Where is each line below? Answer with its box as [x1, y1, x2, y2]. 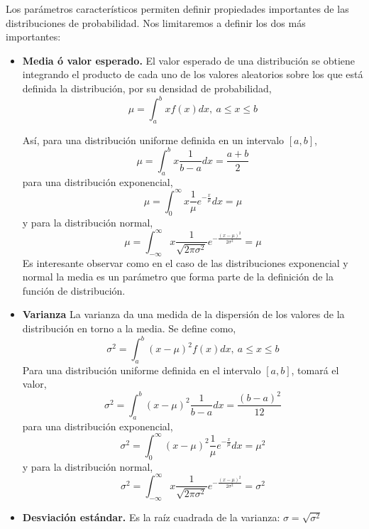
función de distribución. [22, 283, 126, 298]
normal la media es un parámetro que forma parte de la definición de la [22, 269, 334, 284]
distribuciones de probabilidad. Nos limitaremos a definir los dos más [6, 15, 306, 30]
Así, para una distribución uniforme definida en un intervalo [22, 132, 285, 147]
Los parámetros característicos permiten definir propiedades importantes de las [6, 1, 349, 16]
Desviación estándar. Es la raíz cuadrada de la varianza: [22, 509, 280, 524]
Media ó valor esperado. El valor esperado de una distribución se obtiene [22, 53, 356, 67]
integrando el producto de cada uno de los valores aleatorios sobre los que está [22, 67, 363, 82]
